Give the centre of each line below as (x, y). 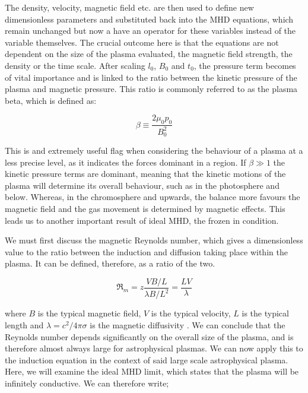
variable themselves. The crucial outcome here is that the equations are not (142, 42)
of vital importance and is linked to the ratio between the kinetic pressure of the (151, 77)
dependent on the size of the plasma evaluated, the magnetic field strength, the (149, 54)
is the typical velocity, (191, 313)
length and (24, 324)
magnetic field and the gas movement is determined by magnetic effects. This (145, 208)
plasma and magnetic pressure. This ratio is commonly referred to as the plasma (151, 89)
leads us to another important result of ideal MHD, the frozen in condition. (142, 220)
